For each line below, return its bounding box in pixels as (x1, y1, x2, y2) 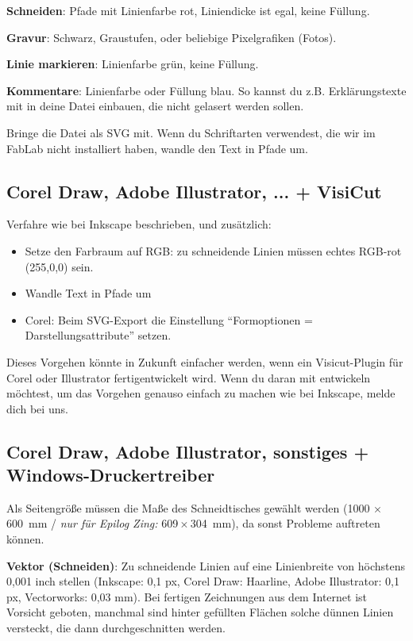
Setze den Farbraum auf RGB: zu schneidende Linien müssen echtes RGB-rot (25, 242, 402, 259)
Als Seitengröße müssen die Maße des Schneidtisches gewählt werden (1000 (6, 499, 370, 516)
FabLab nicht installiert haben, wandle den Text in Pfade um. (6, 140, 308, 156)
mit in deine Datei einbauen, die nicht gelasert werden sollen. (6, 98, 304, 114)
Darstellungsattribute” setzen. (25, 327, 172, 344)
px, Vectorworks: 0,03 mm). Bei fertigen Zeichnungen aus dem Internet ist (6, 588, 367, 605)
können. (6, 531, 44, 547)
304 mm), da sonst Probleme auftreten (190, 515, 380, 532)
